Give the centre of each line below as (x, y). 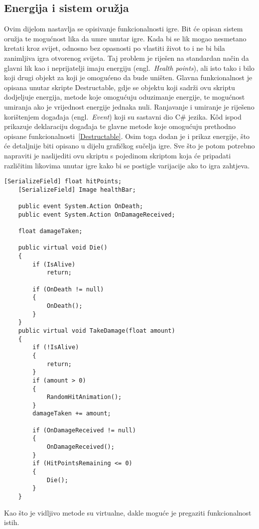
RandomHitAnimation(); (84, 397)
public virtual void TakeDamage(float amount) (97, 331)
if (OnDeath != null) (68, 289)
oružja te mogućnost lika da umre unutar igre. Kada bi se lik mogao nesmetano (125, 38)
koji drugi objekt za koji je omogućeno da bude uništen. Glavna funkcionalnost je (128, 77)
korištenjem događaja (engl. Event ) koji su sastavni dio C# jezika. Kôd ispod (123, 116)
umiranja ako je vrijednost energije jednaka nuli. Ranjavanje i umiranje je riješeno (129, 106)
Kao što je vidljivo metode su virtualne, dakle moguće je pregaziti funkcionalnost (128, 512)
